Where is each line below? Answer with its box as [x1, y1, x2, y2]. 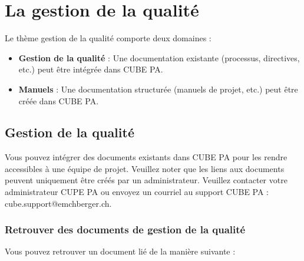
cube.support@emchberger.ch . [5, 197, 112, 209]
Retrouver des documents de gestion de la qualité [5, 222, 246, 237]
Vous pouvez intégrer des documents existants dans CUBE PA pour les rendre [5, 151, 288, 163]
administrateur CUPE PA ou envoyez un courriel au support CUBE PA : [5, 186, 269, 198]
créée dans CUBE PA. [18, 94, 99, 107]
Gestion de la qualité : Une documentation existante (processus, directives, [18, 51, 300, 64]
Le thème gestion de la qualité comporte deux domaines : [5, 32, 212, 44]
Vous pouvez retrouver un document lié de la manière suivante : [5, 245, 236, 257]
